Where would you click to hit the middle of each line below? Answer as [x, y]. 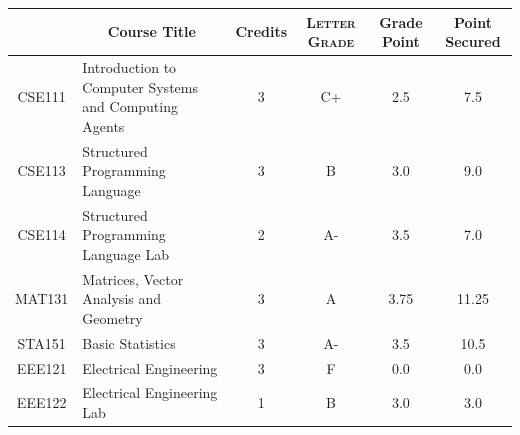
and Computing [130, 106]
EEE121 [41, 367]
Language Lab [126, 253]
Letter [331, 21]
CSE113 [41, 170]
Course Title [151, 31]
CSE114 [41, 234]
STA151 [41, 342]
